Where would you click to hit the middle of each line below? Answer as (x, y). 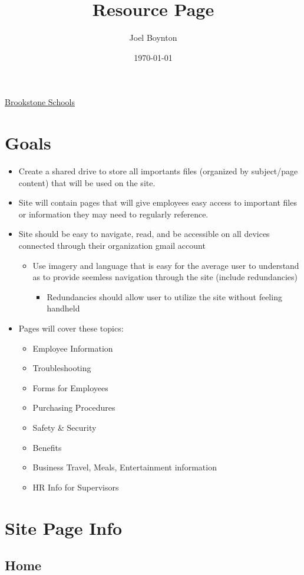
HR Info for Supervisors (76, 487)
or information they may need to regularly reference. (113, 214)
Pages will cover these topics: (71, 328)
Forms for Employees (70, 387)
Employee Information (73, 348)
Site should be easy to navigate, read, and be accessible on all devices (144, 234)
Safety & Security (65, 427)
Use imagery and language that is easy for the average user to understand (166, 265)
